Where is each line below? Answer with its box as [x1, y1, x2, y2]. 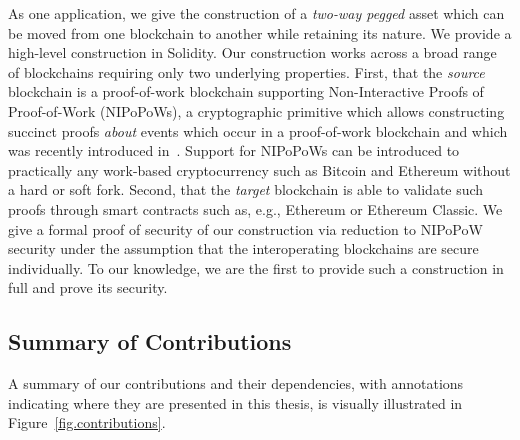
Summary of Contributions [8, 326, 292, 357]
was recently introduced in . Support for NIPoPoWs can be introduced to [8, 140, 460, 161]
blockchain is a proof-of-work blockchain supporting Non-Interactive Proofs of [8, 81, 484, 102]
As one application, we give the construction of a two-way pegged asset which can [8, 3, 505, 23]
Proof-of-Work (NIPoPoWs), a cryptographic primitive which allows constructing [8, 100, 505, 121]
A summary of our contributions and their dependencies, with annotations [8, 373, 464, 394]
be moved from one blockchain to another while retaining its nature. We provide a [8, 22, 512, 43]
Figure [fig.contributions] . [8, 412, 166, 433]
